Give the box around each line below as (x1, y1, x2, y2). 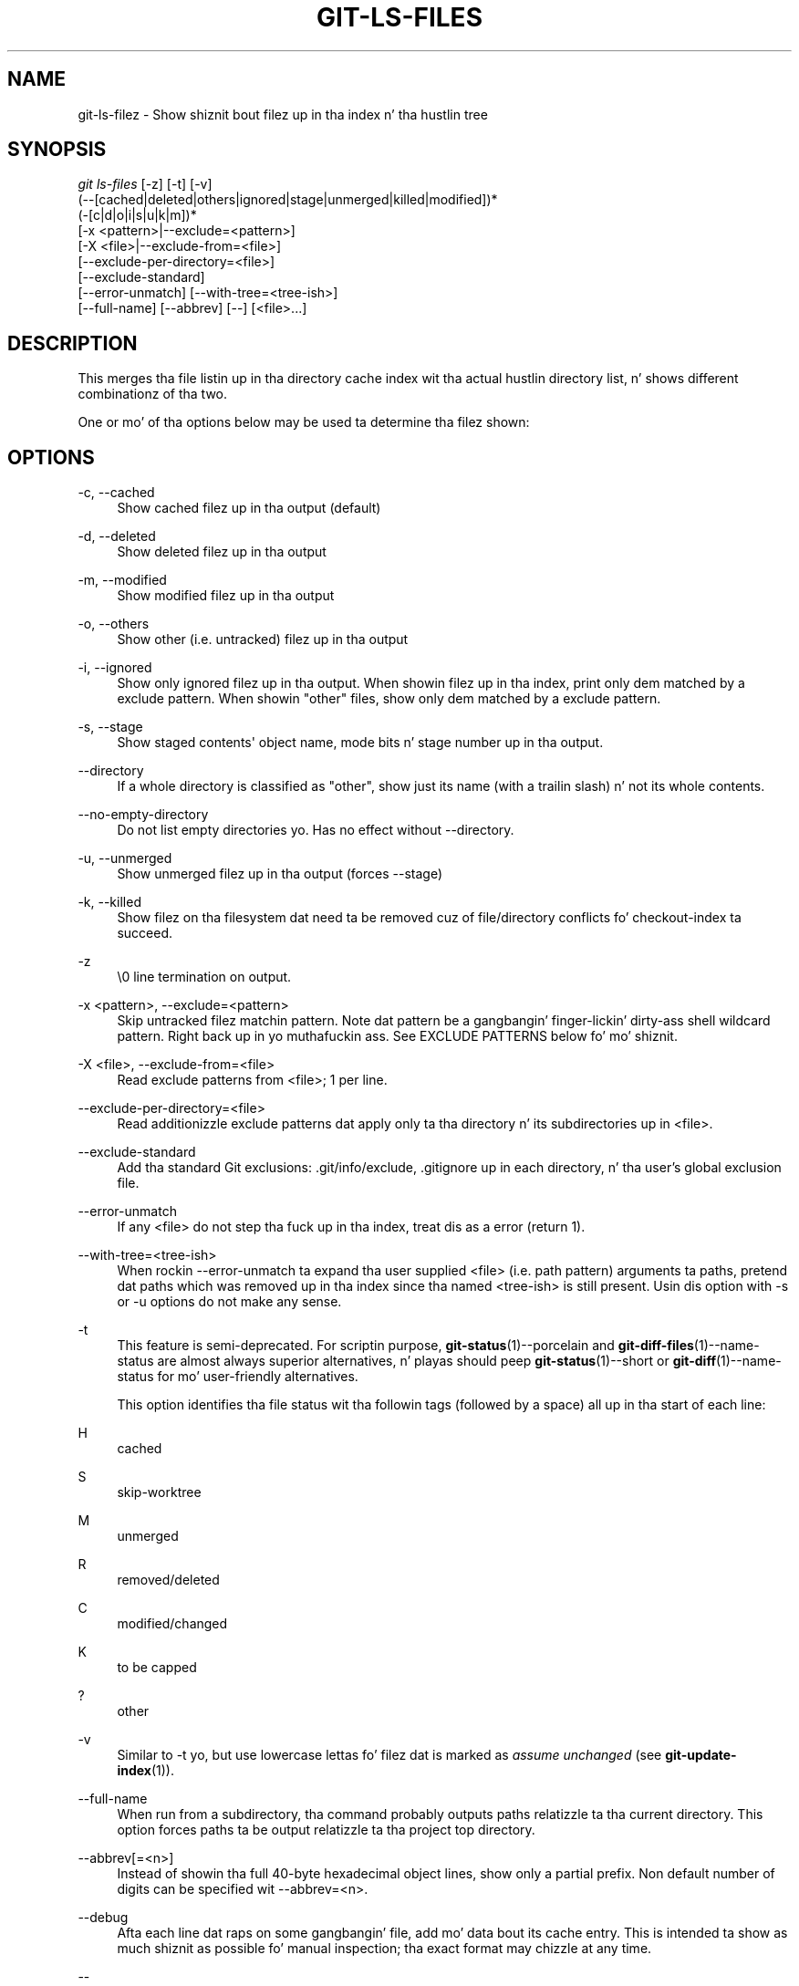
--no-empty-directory (78, 806, 209, 823)
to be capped (117, 1659, 197, 1676)
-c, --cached (78, 484, 155, 501)
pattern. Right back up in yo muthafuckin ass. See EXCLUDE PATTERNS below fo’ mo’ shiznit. (117, 1028, 678, 1045)
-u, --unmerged (78, 850, 172, 867)
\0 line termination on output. (117, 969, 292, 985)
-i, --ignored (78, 660, 152, 676)
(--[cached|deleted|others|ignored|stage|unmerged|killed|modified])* (78, 192, 498, 208)
